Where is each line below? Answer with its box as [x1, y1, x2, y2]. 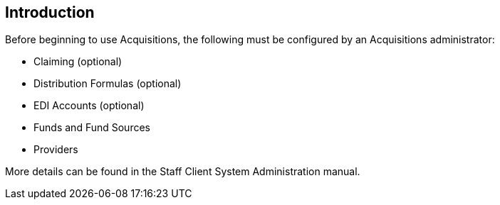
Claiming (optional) [33, 55, 123, 68]
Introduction [5, 4, 95, 21]
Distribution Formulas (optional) [33, 77, 182, 90]
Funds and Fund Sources [33, 121, 150, 134]
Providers [33, 143, 78, 156]
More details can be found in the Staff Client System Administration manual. [5, 165, 360, 178]
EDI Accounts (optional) [33, 99, 145, 112]
